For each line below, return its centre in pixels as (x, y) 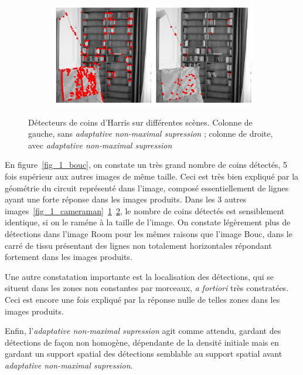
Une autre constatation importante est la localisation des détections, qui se (139, 276)
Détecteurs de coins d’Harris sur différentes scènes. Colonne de (140, 122)
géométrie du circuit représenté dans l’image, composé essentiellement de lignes (147, 187)
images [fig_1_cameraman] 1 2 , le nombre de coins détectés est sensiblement (145, 210)
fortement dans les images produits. (69, 257)
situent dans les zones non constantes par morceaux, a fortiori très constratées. (147, 288)
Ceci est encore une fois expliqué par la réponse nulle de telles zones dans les (142, 299)
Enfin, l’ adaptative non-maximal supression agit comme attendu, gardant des (143, 331)
